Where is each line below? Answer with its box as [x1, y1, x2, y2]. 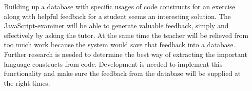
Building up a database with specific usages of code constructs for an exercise [4, 1, 235, 11]
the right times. [4, 77, 50, 88]
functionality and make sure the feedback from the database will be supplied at [4, 68, 241, 78]
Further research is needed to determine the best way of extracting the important [4, 49, 247, 59]
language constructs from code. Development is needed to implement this [4, 58, 223, 69]
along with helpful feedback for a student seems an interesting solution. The [4, 11, 231, 21]
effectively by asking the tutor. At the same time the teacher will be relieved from [4, 30, 249, 40]
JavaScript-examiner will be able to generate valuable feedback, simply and [4, 20, 229, 31]
